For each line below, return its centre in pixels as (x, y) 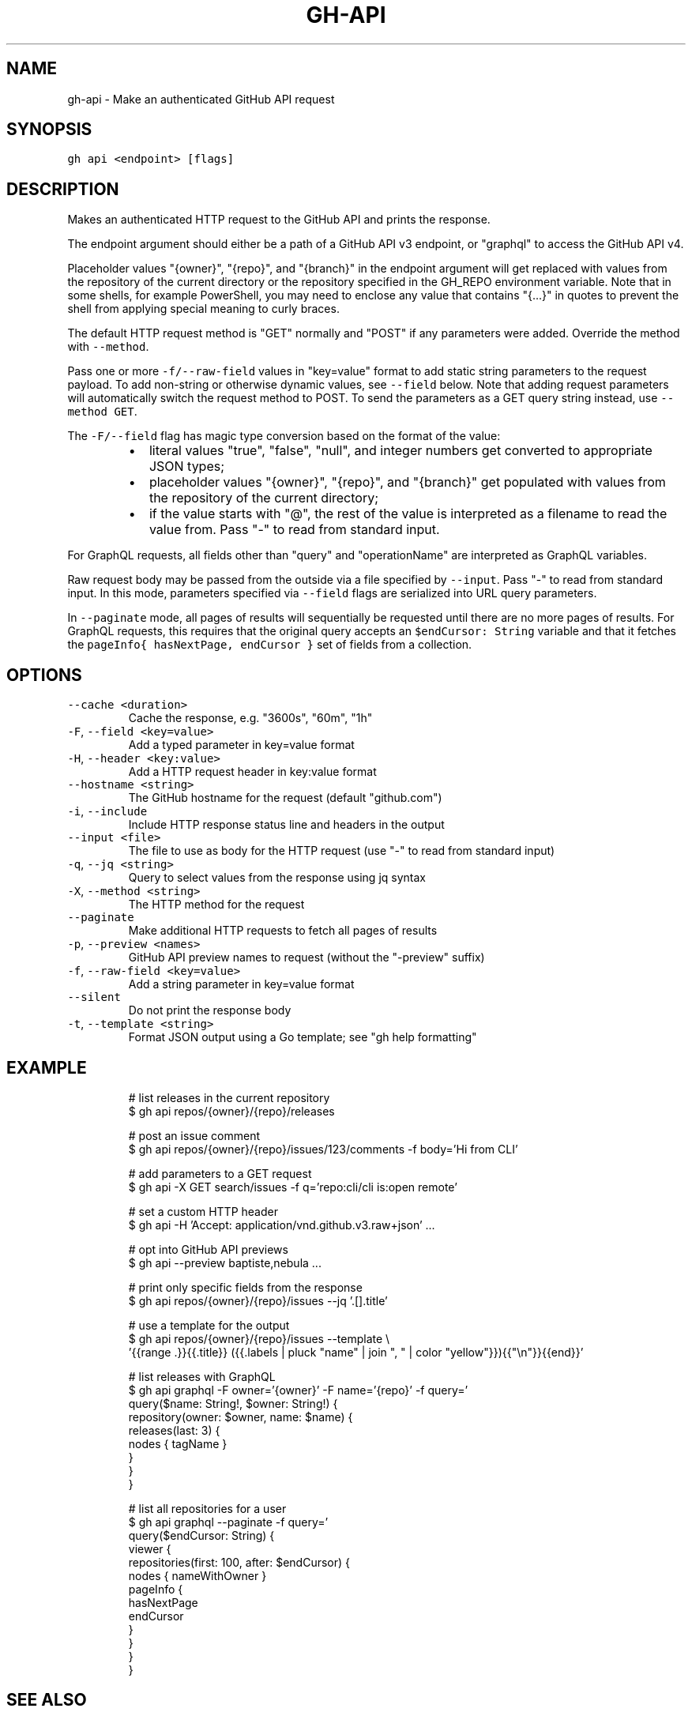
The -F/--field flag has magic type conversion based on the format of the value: (284, 436)
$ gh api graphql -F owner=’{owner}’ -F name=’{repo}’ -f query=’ (298, 1390)
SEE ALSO (47, 1700)
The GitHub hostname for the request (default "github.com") (285, 798)
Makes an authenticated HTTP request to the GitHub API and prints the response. (279, 220)
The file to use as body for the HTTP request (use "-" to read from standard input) (342, 851)
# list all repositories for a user (207, 1508)
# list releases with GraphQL (202, 1376)
